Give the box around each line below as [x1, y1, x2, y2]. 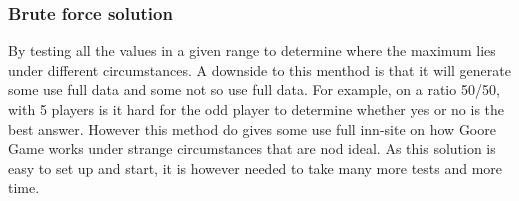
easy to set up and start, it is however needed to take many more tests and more [8, 157, 503, 178]
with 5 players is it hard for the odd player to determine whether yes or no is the [8, 99, 505, 119]
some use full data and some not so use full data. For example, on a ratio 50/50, [8, 79, 500, 100]
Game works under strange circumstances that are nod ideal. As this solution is [8, 138, 496, 159]
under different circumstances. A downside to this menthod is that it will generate [8, 59, 511, 80]
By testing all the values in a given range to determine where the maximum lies [8, 40, 496, 61]
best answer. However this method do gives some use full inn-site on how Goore [8, 118, 496, 139]
